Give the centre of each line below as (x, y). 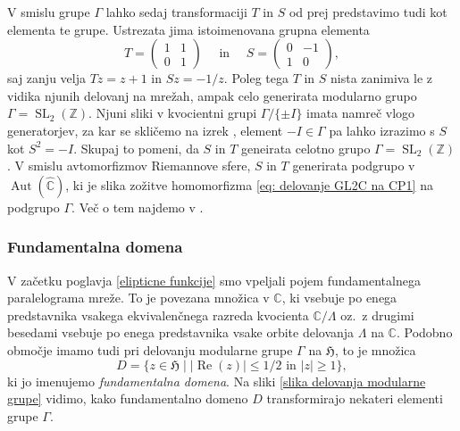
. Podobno (424, 332)
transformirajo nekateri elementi (355, 398)
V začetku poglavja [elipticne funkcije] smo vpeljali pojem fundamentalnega (214, 280)
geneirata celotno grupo (306, 148)
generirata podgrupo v (354, 166)
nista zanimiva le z (382, 78)
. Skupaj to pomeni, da (136, 148)
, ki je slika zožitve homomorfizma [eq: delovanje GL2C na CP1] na (249, 184)
